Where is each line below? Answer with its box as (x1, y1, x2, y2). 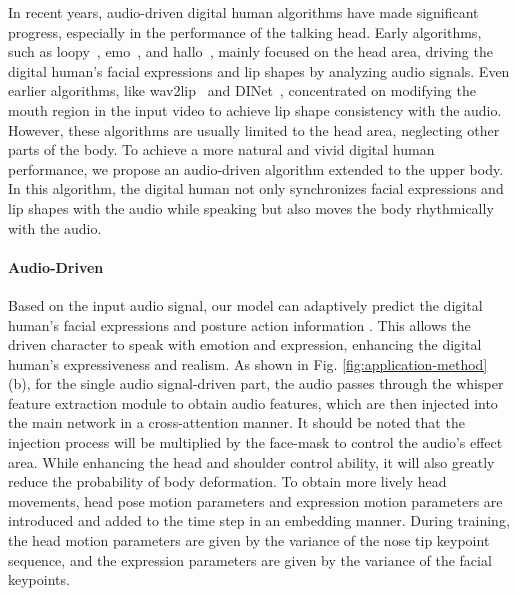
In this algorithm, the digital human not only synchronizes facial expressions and (8, 178, 504, 199)
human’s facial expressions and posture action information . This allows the (8, 314, 471, 335)
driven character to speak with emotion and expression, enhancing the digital (8, 334, 482, 355)
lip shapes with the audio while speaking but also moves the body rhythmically (8, 197, 494, 218)
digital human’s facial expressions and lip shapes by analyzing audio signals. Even (8, 60, 510, 81)
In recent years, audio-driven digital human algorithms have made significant (8, 2, 479, 22)
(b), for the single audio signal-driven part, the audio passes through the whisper (8, 373, 504, 394)
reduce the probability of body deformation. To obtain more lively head (8, 471, 447, 492)
